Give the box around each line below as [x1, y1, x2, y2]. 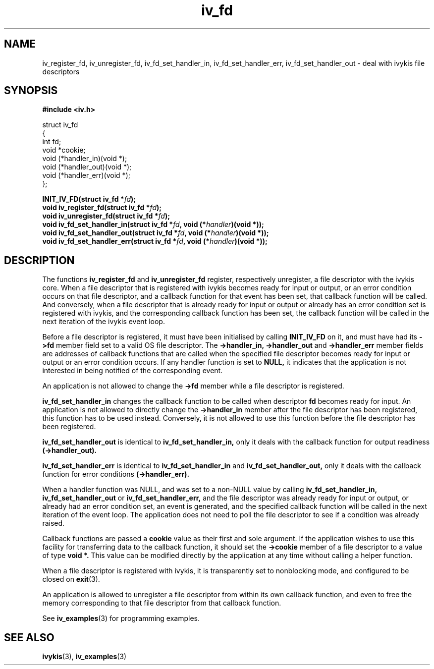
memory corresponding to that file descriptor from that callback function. [42, 599, 281, 608]
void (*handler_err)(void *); [42, 171, 130, 180]
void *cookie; [42, 146, 86, 155]
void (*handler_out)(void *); [42, 163, 132, 171]
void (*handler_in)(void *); [42, 154, 127, 163]
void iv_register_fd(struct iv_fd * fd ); [42, 203, 162, 212]
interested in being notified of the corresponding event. [42, 366, 223, 375]
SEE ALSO [4, 631, 54, 644]
